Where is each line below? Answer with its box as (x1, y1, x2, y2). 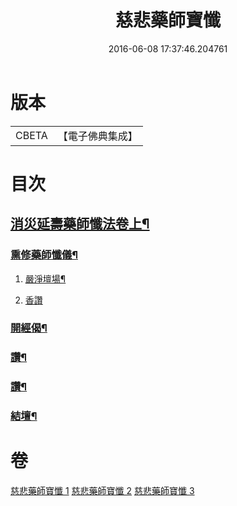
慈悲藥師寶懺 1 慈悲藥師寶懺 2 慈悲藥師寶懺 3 (10, 485, 195, 497)
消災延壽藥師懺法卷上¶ (10, 216, 150, 233)
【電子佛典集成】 (57, 129, 138, 143)
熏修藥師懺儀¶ (10, 248, 78, 262)
